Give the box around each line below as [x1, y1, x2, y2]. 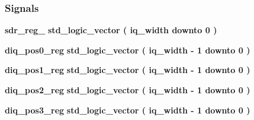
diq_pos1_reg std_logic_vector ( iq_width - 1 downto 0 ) [5, 64, 250, 76]
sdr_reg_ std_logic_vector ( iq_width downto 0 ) [5, 24, 217, 36]
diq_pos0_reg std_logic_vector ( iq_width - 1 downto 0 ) [5, 43, 250, 56]
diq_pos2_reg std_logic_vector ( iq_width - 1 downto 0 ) [5, 84, 250, 96]
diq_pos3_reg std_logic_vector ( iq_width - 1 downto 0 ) [5, 103, 250, 116]
